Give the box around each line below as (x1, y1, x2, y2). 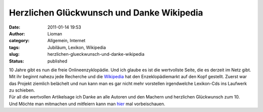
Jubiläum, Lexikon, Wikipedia (47, 44, 106, 50)
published (47, 58, 68, 64)
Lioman (47, 31, 63, 36)
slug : (9, 51, 19, 57)
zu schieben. (9, 87, 35, 93)
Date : (9, 24, 20, 30)
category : (9, 38, 30, 44)
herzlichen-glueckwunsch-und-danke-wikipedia (47, 51, 145, 57)
